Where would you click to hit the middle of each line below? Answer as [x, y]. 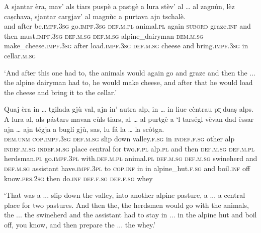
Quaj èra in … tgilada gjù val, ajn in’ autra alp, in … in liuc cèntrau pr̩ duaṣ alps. [129, 109]
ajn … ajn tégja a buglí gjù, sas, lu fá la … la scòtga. [84, 129]
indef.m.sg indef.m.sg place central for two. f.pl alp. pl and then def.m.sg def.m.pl [129, 148]
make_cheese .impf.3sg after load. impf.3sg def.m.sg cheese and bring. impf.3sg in [126, 46]
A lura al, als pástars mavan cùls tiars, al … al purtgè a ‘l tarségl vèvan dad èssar [129, 119]
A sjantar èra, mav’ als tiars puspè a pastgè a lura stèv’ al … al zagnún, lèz [119, 6]
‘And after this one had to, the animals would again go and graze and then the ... [130, 72]
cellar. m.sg [20, 55]
